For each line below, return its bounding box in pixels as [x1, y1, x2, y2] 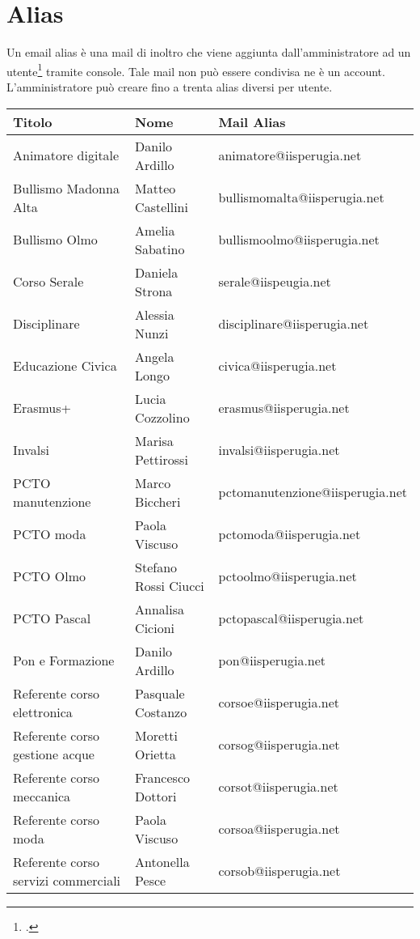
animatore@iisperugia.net [218, 146, 362, 165]
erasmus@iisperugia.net [218, 398, 350, 418]
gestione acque [13, 744, 94, 763]
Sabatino [135, 239, 185, 258]
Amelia [135, 220, 175, 240]
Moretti [135, 725, 178, 745]
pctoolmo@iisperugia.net [218, 567, 357, 586]
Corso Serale [13, 272, 84, 291]
